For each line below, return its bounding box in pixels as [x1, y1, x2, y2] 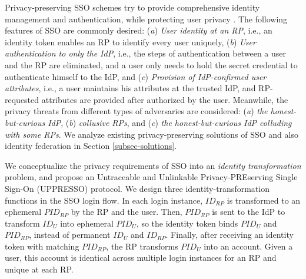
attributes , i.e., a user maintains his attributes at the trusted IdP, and [5, 82, 256, 94]
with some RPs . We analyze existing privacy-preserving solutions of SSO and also [5, 128, 298, 140]
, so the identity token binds [136, 217, 238, 229]
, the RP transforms [106, 240, 178, 252]
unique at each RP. [5, 263, 74, 275]
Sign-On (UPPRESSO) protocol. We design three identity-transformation [5, 182, 270, 194]
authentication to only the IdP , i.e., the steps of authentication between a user [5, 47, 286, 59]
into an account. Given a [204, 240, 293, 252]
